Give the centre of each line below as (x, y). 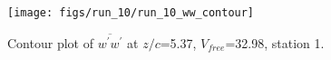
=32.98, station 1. (275, 42)
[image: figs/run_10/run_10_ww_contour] (131, 13)
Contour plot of (50, 42)
